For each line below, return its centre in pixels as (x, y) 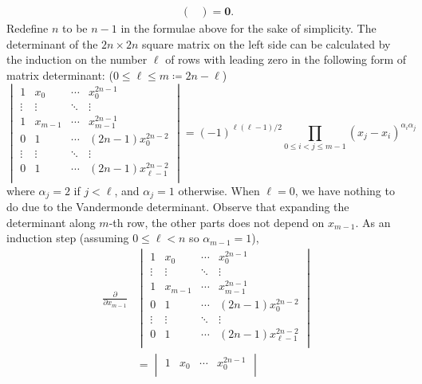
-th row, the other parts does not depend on (217, 222)
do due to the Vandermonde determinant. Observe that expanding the (178, 207)
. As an (373, 222)
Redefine (28, 28)
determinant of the (52, 43)
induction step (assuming (68, 238)
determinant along (51, 222)
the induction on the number (77, 59)
